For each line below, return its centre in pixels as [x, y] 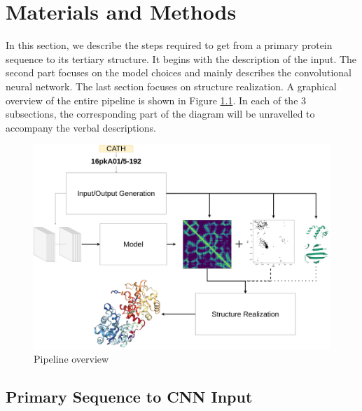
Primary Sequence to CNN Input [129, 397]
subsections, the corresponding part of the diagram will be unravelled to [160, 114]
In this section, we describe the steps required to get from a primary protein [169, 45]
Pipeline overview [71, 359]
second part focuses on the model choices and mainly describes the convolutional [179, 72]
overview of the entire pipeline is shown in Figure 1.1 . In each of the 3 [156, 100]
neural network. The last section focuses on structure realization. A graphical [171, 86]
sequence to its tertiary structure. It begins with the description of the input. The [181, 58]
